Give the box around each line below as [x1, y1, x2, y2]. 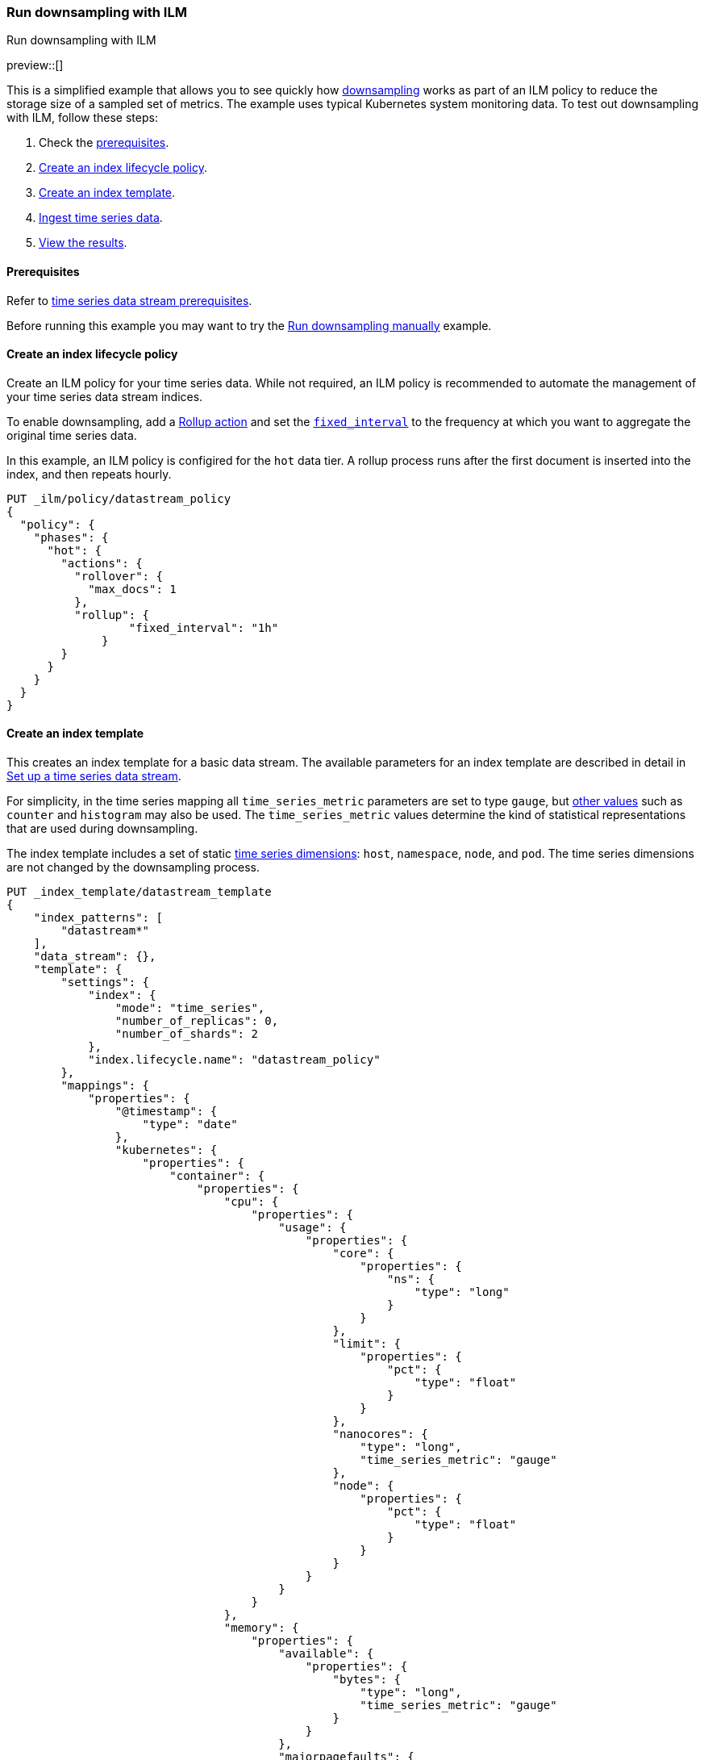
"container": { [169, 1169, 265, 1183]
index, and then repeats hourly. [6, 466, 172, 481]
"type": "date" [142, 1118, 238, 1131]
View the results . [39, 236, 127, 250]
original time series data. [6, 428, 137, 442]
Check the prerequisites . [39, 136, 169, 150]
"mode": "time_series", [115, 1001, 265, 1015]
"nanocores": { [332, 1428, 428, 1441]
